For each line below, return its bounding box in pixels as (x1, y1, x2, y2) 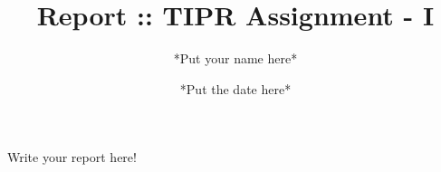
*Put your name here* (173, 49, 298, 68)
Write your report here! (7, 148, 137, 167)
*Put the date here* (179, 79, 292, 98)
